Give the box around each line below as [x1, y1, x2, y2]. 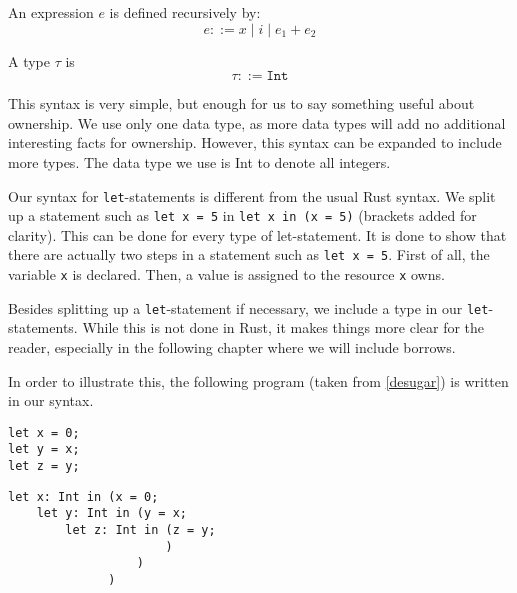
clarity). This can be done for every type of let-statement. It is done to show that [8, 224, 507, 245]
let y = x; [8, 442, 80, 457]
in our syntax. [8, 390, 94, 411]
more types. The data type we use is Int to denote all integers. [8, 151, 391, 172]
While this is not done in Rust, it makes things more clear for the [82, 317, 485, 338]
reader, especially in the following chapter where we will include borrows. [8, 337, 456, 358]
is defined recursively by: [109, 2, 261, 22]
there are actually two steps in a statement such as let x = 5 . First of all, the [8, 244, 490, 265]
